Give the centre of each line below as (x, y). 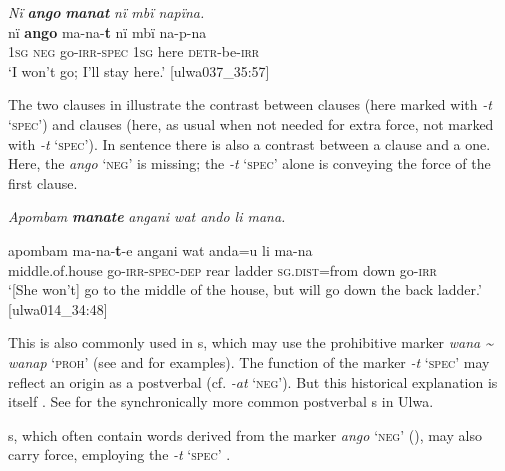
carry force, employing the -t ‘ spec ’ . (119, 454)
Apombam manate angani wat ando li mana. (147, 216)
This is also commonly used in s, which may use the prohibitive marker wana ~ (251, 342)
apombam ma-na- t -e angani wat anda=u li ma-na (160, 249)
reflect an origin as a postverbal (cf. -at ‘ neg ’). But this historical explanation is (253, 381)
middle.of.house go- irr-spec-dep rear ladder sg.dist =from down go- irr (222, 269)
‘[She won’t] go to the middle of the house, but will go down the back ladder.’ (245, 289)
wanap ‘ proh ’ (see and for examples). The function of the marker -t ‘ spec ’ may (249, 361)
